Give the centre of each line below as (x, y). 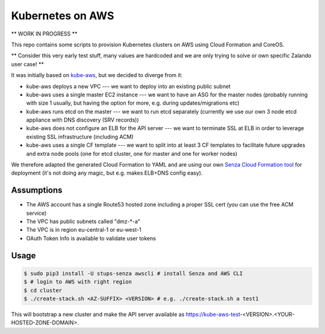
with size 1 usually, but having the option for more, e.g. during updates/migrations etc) (133, 103)
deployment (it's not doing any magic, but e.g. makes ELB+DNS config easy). (107, 173)
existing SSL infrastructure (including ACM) (80, 137)
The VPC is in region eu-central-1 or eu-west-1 (84, 230)
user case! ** (28, 64)
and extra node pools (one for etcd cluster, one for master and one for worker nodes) (132, 153)
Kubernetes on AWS (63, 16)
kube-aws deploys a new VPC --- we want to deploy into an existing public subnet (128, 86)
